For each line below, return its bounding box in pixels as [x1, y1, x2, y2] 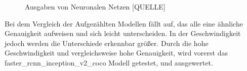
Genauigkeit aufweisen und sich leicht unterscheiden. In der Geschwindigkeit [5, 28, 241, 38]
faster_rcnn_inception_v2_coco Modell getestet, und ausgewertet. [5, 57, 213, 67]
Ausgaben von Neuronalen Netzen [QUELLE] [25, 1, 166, 11]
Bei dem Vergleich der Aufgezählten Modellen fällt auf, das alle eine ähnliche [5, 18, 243, 28]
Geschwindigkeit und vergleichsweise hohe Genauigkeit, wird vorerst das [5, 47, 228, 58]
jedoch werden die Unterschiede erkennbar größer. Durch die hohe [5, 37, 209, 48]
